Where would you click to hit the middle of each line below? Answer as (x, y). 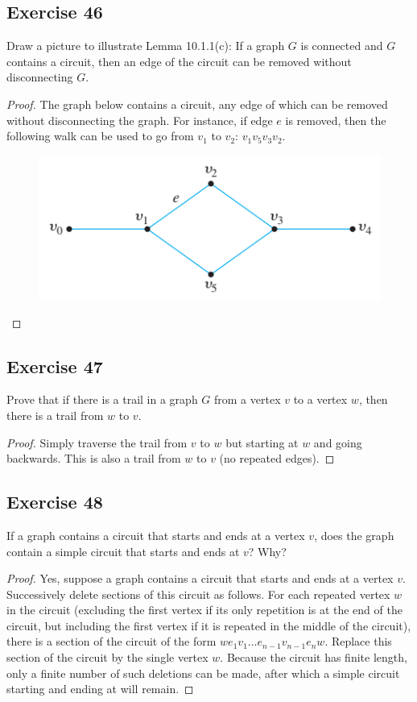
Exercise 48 (55, 502)
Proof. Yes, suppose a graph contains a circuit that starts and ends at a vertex (200, 578)
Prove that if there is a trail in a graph (102, 399)
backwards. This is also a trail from (94, 458)
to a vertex (320, 399)
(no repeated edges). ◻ (277, 458)
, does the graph (354, 535)
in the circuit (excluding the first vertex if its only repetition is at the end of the (204, 610)
